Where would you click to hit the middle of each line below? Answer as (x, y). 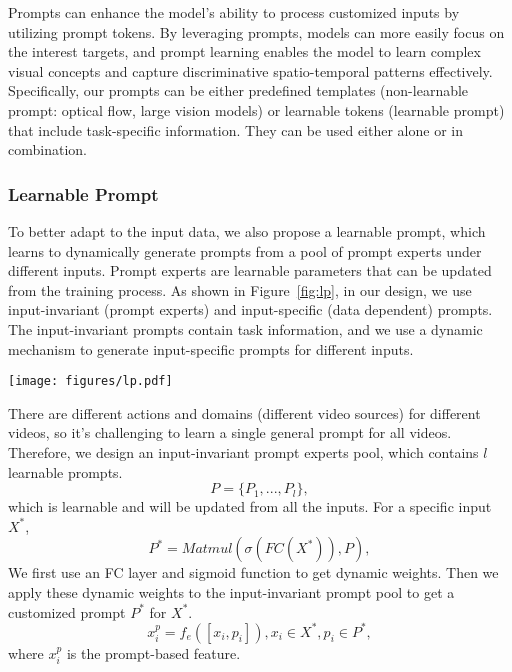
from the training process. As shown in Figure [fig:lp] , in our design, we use (240, 289)
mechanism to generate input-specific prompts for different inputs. (211, 348)
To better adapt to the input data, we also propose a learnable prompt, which (247, 230)
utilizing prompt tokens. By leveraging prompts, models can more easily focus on (256, 31)
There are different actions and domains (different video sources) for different (244, 412)
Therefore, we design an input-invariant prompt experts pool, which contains (243, 451)
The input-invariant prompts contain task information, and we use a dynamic (245, 328)
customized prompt (67, 611)
